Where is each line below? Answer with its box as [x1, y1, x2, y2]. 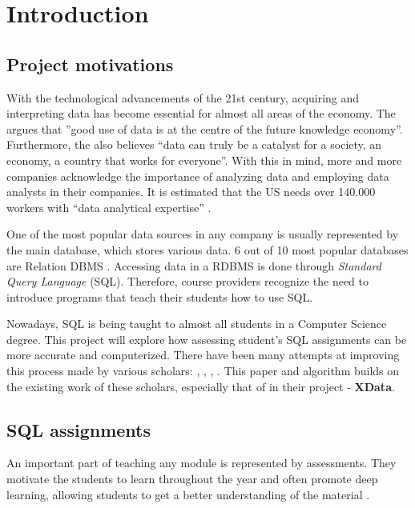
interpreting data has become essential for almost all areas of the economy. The [6, 105, 396, 122]
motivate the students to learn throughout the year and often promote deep [6, 470, 378, 487]
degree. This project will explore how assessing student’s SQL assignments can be [6, 330, 407, 347]
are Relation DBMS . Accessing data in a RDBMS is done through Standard [6, 257, 381, 274]
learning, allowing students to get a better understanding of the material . [6, 486, 370, 502]
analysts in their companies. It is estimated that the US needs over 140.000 [6, 183, 376, 200]
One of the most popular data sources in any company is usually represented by [6, 226, 399, 242]
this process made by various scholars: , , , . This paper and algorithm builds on [6, 362, 400, 379]
